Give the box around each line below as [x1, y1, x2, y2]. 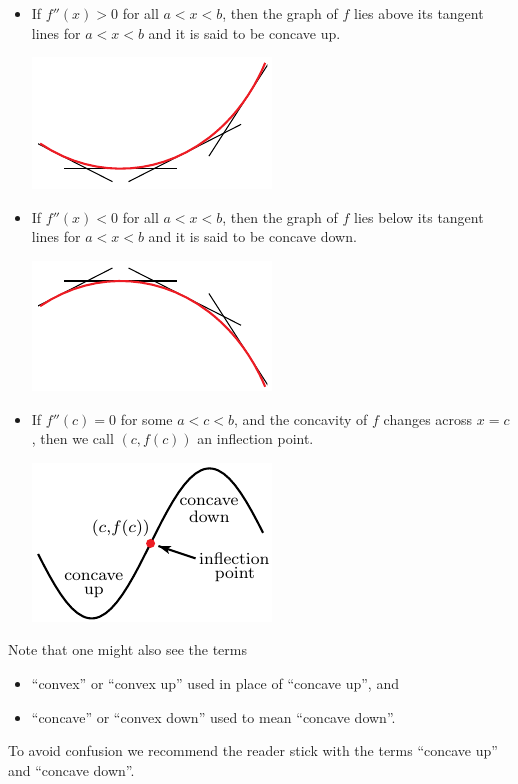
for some [120, 408, 173, 429]
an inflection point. [197, 428, 314, 449]
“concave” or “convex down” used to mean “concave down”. [31, 706, 396, 727]
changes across [383, 408, 473, 429]
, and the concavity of [233, 408, 368, 429]
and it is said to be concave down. [148, 226, 357, 247]
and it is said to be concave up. [148, 22, 341, 43]
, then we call [31, 428, 114, 449]
